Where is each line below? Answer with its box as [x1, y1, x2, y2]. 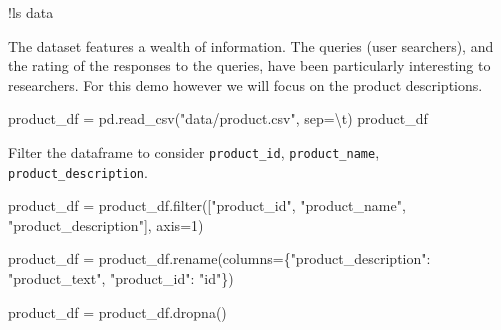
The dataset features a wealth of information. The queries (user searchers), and [8, 35, 494, 56]
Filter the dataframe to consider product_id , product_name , [8, 141, 380, 162]
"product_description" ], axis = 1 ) [8, 214, 204, 235]
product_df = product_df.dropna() [8, 301, 227, 322]
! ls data [8, 2, 54, 22]
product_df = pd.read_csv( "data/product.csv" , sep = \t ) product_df [8, 108, 428, 129]
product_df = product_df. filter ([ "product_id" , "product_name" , [8, 195, 406, 216]
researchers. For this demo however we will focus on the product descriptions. [8, 74, 483, 95]
